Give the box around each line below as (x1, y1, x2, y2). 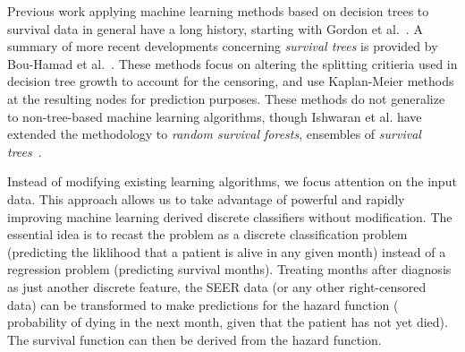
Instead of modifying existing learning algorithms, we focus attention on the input (7, 172, 457, 191)
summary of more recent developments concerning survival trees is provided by (7, 37, 438, 56)
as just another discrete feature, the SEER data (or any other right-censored (7, 277, 427, 296)
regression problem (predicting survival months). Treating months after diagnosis (7, 260, 452, 279)
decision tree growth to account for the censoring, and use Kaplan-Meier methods (7, 72, 454, 90)
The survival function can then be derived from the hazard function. (7, 330, 382, 348)
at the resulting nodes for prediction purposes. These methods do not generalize (7, 89, 445, 107)
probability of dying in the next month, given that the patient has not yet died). (7, 313, 448, 331)
